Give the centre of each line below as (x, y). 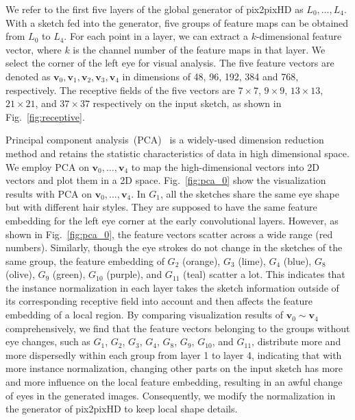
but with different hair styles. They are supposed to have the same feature (161, 207)
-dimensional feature (299, 36)
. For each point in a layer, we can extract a (156, 36)
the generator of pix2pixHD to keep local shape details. (122, 409)
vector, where (34, 49)
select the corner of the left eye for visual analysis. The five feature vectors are (170, 63)
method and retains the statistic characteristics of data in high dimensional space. (177, 153)
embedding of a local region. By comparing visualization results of (145, 315)
